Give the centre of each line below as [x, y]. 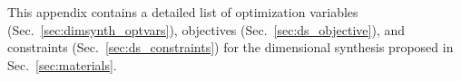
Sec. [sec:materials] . [62, 64]
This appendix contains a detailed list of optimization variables [183, 12]
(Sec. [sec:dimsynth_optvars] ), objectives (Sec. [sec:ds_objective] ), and [206, 29]
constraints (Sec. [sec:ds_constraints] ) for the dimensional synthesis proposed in [230, 47]
